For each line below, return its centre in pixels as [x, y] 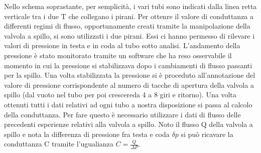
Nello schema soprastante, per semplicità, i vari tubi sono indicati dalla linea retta [130, 6]
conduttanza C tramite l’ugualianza [59, 144]
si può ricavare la [207, 134]
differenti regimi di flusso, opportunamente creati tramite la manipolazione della [127, 26]
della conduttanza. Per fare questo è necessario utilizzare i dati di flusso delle [122, 114]
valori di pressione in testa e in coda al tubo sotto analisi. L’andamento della [122, 45]
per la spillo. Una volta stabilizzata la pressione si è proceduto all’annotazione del [130, 75]
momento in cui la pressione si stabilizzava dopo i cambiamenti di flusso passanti [128, 65]
